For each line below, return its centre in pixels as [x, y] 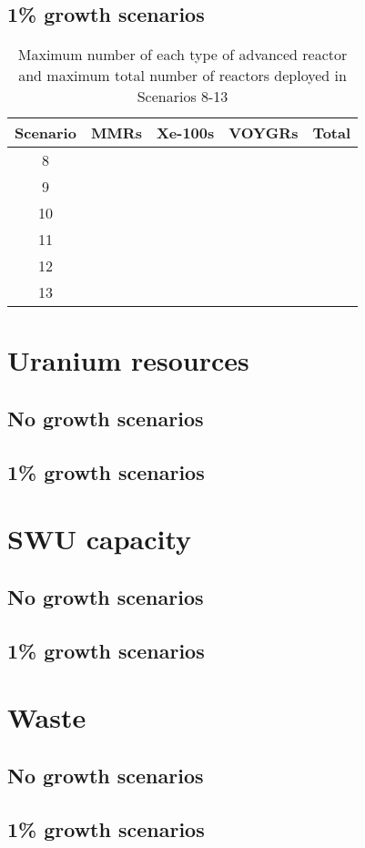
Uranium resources [128, 360]
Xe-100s [185, 133]
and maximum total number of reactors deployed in [182, 76]
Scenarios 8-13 [182, 97]
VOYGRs [264, 133]
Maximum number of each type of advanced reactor [182, 55]
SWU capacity [100, 539]
